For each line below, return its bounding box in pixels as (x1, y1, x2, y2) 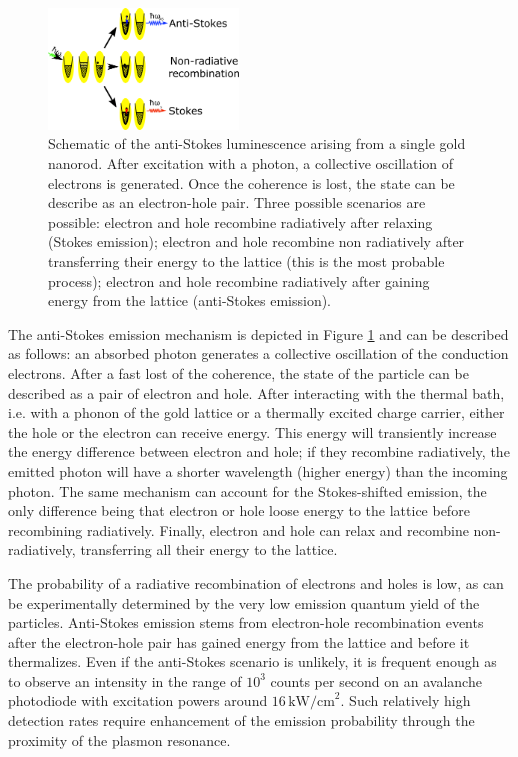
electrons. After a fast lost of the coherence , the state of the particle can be (8, 362, 469, 383)
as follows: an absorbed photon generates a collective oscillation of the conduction (8, 343, 509, 364)
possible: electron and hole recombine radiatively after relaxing (48, 211, 433, 232)
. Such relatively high (340, 690, 471, 711)
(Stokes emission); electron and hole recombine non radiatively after (48, 231, 465, 252)
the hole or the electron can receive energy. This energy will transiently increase (8, 421, 497, 442)
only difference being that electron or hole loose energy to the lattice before (8, 500, 470, 521)
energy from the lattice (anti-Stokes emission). (48, 290, 332, 311)
